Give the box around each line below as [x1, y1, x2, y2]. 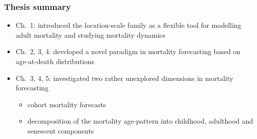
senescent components [27, 125, 94, 136]
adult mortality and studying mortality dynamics [15, 29, 166, 40]
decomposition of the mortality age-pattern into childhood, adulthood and [27, 116, 254, 126]
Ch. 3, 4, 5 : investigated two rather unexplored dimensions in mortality [15, 72, 234, 83]
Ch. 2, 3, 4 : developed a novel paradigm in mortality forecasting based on [15, 46, 241, 57]
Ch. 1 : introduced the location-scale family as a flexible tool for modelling [15, 20, 241, 30]
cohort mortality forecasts [27, 99, 106, 109]
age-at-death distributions [15, 56, 94, 66]
